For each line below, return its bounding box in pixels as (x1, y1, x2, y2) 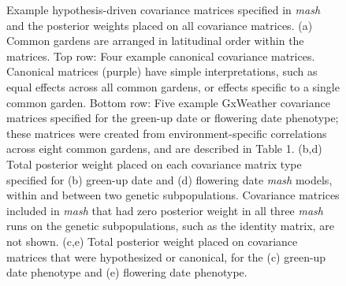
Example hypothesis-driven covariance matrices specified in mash (6, 2, 321, 17)
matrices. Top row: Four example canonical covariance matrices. (6, 47, 315, 64)
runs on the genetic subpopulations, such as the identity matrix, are (6, 217, 334, 234)
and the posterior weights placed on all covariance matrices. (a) (6, 17, 313, 33)
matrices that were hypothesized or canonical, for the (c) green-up (6, 248, 326, 265)
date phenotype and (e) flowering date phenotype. (6, 264, 247, 280)
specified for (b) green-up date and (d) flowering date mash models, (6, 171, 333, 188)
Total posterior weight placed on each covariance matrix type (6, 155, 302, 172)
